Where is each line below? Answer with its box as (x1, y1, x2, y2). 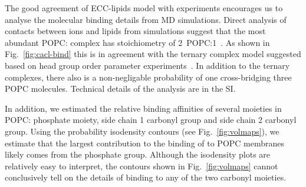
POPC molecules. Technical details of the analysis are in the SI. (5, 82, 236, 95)
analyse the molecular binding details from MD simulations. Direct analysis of (5, 13, 287, 25)
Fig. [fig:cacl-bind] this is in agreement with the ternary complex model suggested (5, 48, 301, 60)
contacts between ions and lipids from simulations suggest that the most (5, 25, 266, 37)
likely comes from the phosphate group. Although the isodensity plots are (5, 148, 271, 161)
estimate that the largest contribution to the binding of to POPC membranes (5, 136, 285, 149)
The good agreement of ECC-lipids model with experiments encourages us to (5, 2, 283, 14)
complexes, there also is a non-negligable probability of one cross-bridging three (5, 71, 292, 83)
